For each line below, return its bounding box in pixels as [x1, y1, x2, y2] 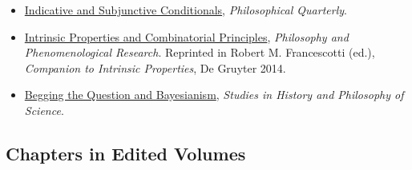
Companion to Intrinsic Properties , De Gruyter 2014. [24, 59, 286, 76]
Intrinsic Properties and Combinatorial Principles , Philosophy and [24, 28, 349, 45]
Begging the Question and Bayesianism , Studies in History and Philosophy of [24, 86, 404, 103]
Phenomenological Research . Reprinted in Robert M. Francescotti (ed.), [24, 44, 375, 61]
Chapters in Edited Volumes [6, 140, 246, 165]
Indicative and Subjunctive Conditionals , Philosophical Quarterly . [24, 2, 347, 18]
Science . [24, 101, 64, 118]
